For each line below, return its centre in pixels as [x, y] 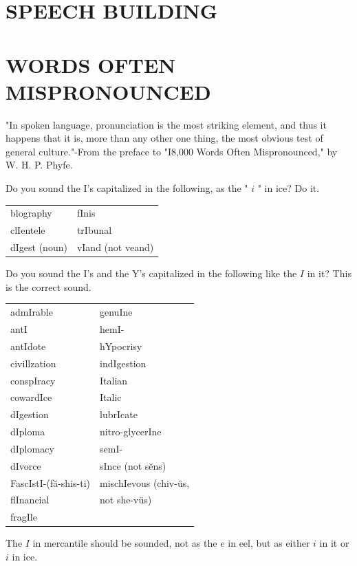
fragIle [24, 517]
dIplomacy [32, 448]
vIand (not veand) [115, 247]
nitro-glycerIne [131, 432]
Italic [111, 397]
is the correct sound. [48, 286]
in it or [334, 543]
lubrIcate [119, 414]
